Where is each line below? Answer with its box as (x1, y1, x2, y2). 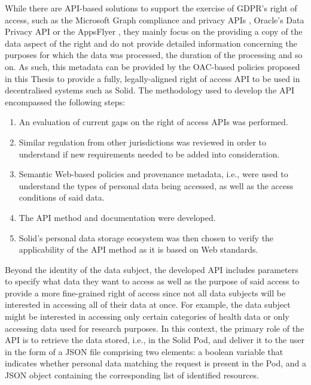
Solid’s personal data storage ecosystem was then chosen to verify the (19, 231, 274, 244)
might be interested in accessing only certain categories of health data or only (5, 310, 289, 323)
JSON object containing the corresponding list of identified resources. (5, 369, 259, 381)
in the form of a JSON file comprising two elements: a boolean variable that (5, 345, 283, 357)
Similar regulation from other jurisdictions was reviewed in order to (19, 135, 266, 148)
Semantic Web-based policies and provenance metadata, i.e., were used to (19, 168, 288, 180)
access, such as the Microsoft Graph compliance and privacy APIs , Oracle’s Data (5, 13, 304, 26)
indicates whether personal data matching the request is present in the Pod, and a (5, 357, 306, 369)
